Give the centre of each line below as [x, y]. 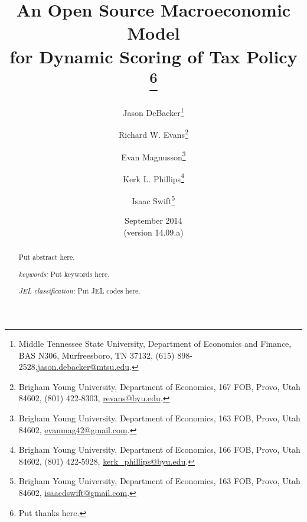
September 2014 [153, 220]
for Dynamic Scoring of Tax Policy [153, 56]
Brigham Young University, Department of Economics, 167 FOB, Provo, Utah [159, 386]
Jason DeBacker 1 [153, 112]
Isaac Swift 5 [153, 200]
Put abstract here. [47, 257]
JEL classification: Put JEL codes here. [79, 291]
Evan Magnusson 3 [153, 156]
